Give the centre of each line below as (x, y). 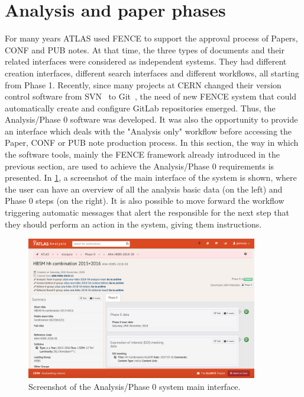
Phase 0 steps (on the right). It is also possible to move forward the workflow (145, 201)
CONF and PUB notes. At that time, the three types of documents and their (145, 49)
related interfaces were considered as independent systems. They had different (146, 61)
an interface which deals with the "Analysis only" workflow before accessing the (148, 131)
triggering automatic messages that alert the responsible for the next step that (147, 212)
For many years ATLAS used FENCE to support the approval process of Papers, (151, 38)
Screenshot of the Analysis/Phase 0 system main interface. (135, 387)
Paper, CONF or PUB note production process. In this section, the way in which (152, 143)
